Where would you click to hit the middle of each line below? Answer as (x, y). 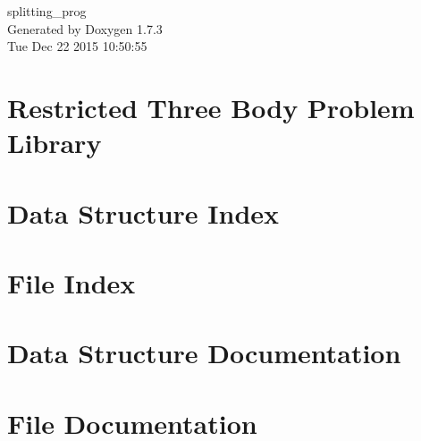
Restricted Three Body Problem (211, 107)
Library (55, 143)
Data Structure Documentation (204, 353)
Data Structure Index (143, 212)
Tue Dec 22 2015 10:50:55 (77, 46)
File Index (72, 282)
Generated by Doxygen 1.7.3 (85, 28)
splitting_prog (47, 11)
